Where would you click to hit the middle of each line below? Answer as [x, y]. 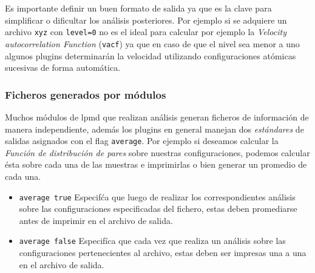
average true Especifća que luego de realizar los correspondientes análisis [157, 196]
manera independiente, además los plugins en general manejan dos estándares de [154, 129]
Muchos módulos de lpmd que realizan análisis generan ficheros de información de [157, 117]
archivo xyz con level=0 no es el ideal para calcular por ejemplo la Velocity [146, 32]
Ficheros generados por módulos [86, 94]
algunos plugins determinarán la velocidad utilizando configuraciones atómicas [151, 55]
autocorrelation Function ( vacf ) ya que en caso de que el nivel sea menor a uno [152, 43]
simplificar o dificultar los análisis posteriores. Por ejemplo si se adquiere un [146, 20]
